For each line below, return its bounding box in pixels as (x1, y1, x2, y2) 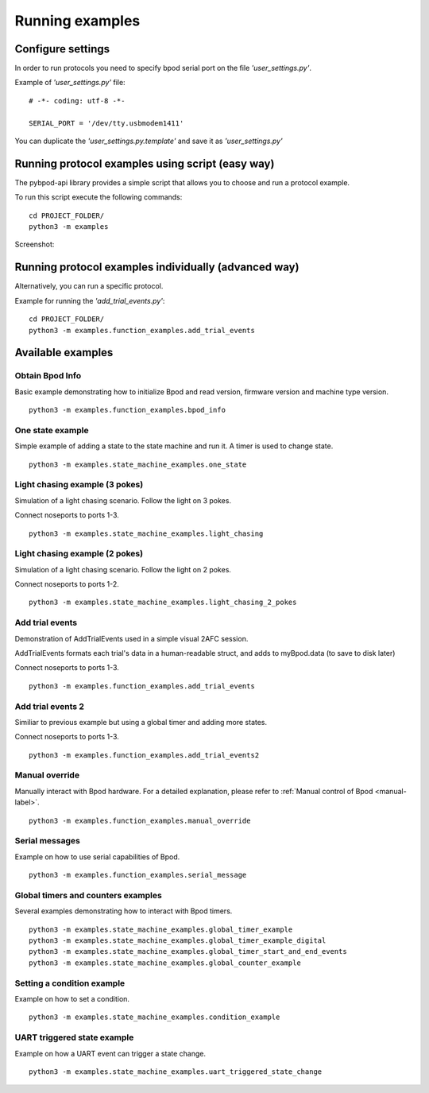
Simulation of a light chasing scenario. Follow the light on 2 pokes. (14, 564, 232, 574)
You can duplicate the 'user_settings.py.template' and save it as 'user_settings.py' (14, 136, 283, 146)
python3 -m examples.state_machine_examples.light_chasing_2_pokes (29, 598, 297, 607)
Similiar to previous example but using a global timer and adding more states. (14, 717, 268, 727)
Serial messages (14, 835, 81, 847)
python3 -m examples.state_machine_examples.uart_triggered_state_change (29, 1067, 323, 1076)
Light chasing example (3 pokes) (14, 479, 144, 490)
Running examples (14, 12, 141, 29)
